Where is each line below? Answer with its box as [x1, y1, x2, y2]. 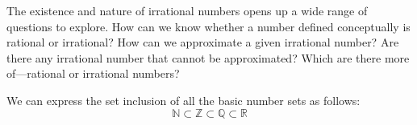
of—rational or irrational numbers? [6, 65, 180, 82]
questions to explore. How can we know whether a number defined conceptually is [6, 18, 411, 34]
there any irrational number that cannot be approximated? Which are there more [6, 49, 410, 66]
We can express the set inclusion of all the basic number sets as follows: [6, 91, 361, 108]
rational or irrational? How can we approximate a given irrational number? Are [6, 34, 399, 50]
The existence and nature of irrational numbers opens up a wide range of [6, 2, 368, 18]
